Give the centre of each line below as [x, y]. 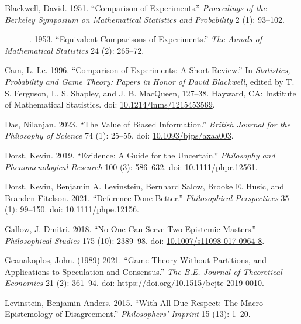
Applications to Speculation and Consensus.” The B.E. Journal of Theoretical [143, 271]
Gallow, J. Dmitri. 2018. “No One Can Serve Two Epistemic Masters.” [130, 228]
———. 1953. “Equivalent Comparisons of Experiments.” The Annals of [134, 39]
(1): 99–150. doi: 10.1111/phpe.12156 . [72, 209]
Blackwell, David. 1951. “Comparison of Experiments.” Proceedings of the [136, 8]
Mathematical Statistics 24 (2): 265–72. [75, 50]
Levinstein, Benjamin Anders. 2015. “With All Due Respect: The [121, 302]
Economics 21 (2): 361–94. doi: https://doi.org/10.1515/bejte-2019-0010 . [134, 283]
